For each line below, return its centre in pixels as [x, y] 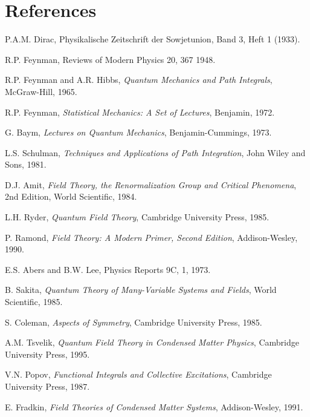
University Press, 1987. [47, 386]
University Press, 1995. [47, 354]
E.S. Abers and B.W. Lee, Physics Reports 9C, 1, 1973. [108, 269]
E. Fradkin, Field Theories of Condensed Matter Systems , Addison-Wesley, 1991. [154, 406]
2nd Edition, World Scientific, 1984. [71, 196]
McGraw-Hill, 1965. [41, 91]
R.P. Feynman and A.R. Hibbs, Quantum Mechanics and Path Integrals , [139, 80]
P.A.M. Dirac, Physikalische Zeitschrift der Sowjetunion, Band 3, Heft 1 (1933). [153, 39]
